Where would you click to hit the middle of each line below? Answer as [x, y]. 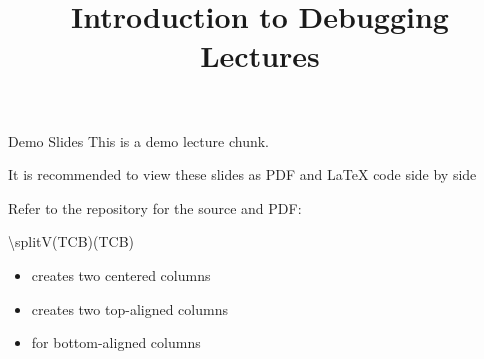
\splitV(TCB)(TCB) [71, 241]
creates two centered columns [121, 274]
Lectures [260, 55]
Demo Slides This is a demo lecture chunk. [138, 140]
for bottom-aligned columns [116, 342]
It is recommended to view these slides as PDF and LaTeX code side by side [242, 174]
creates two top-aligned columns [129, 308]
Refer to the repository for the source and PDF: [155, 207]
